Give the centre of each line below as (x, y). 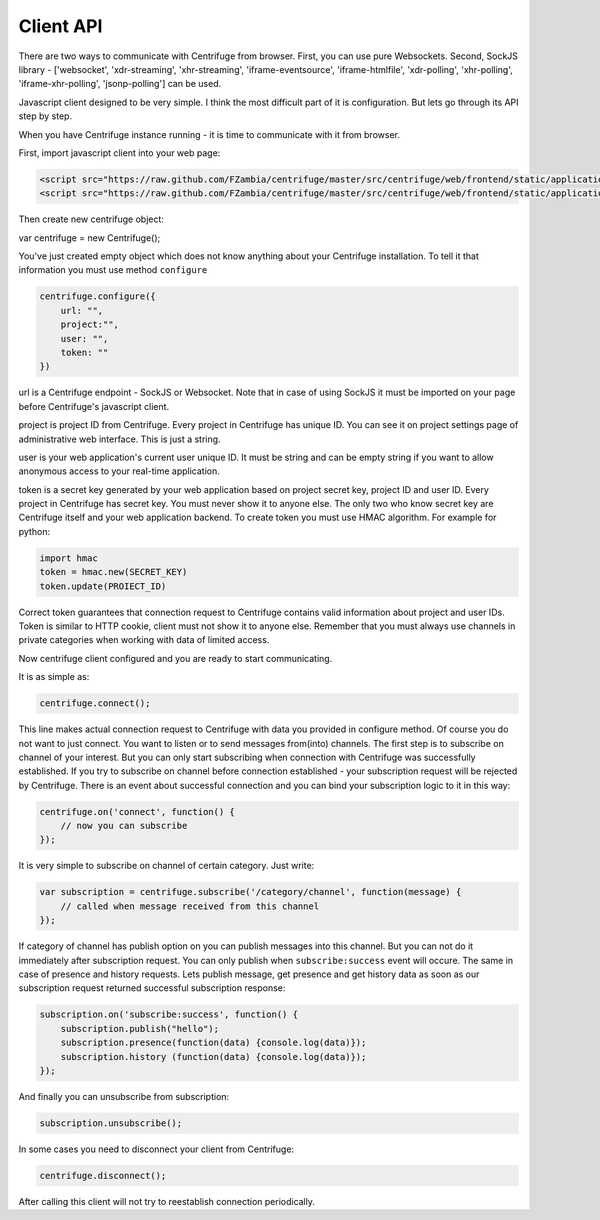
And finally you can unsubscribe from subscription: (124, 1096)
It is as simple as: (54, 677)
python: (34, 531)
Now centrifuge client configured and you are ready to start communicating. (175, 658)
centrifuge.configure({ (98, 296)
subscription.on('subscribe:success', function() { (169, 1014)
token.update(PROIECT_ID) (103, 586)
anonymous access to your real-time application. (119, 471)
